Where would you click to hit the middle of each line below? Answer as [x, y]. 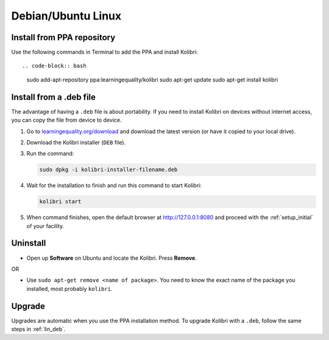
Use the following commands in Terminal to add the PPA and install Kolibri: [104, 52]
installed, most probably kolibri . [69, 288]
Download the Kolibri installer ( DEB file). [76, 142]
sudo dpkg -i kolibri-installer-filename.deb [108, 170]
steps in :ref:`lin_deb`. [38, 329]
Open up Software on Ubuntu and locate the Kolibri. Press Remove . [112, 258]
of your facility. [45, 226]
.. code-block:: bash [54, 66]
